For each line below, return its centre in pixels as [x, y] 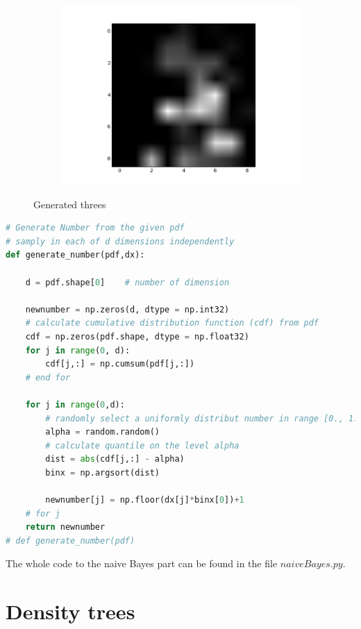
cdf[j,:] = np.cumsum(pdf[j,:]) [120, 364]
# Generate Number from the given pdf [95, 228]
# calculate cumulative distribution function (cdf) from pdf [172, 323]
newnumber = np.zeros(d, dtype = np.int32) [127, 309]
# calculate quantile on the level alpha [142, 445]
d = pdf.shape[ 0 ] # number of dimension [127, 282]
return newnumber [65, 527]
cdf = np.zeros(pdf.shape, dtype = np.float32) [137, 336]
